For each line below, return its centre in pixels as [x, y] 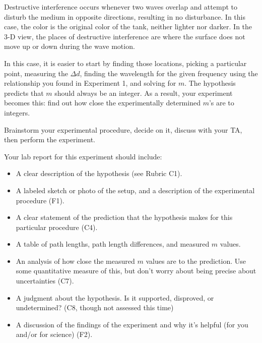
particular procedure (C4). [57, 227]
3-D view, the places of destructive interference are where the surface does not [125, 36]
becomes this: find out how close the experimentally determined [102, 103]
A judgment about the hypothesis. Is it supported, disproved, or [115, 297]
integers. [17, 112]
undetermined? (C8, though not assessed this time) [95, 307]
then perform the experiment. [50, 139]
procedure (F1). [40, 200]
